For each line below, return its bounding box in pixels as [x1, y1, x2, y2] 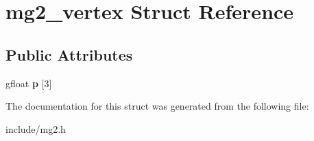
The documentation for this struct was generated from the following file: [5, 99, 309, 113]
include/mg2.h [5, 121, 66, 136]
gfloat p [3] [5, 76, 52, 90]
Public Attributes [5, 44, 133, 65]
